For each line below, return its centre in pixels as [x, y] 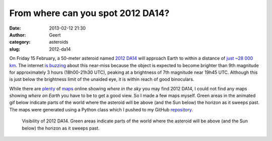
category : [20, 42]
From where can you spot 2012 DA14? [89, 13]
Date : [15, 28]
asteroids [59, 42]
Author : [18, 35]
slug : [15, 49]
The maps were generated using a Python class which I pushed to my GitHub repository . [101, 109]
